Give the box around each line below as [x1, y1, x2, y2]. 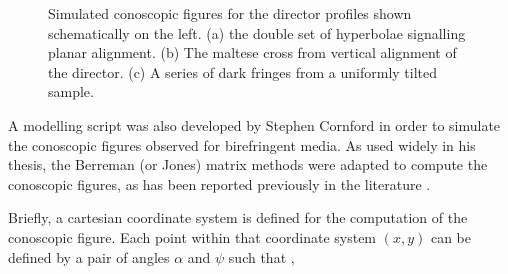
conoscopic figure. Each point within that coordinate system [8, 226, 377, 247]
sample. [48, 81, 94, 102]
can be [430, 226, 471, 247]
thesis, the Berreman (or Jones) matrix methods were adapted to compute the [8, 154, 488, 175]
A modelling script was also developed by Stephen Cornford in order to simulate [8, 114, 501, 135]
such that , [228, 246, 295, 267]
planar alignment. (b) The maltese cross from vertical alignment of [48, 42, 457, 63]
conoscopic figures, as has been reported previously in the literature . [8, 173, 431, 194]
